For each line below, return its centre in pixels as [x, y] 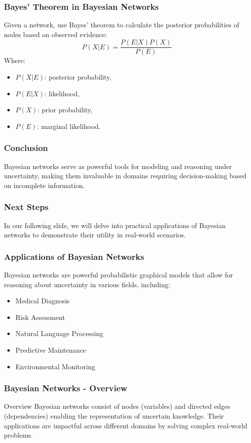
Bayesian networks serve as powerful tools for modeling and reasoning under [118, 166]
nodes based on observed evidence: [56, 34]
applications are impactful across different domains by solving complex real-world [126, 425]
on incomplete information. [44, 185]
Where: [15, 60]
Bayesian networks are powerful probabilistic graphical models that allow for [118, 275]
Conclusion [26, 148]
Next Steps [26, 207]
